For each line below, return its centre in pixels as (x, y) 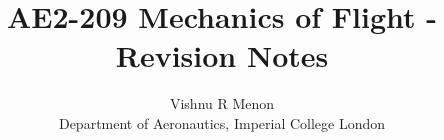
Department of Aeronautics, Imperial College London (222, 122)
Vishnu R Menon (222, 103)
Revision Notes (222, 55)
